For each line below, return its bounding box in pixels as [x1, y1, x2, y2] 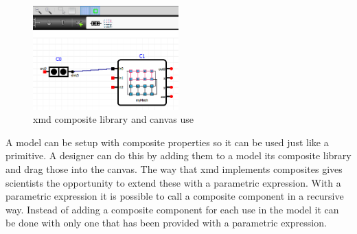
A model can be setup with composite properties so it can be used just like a [5, 134, 329, 149]
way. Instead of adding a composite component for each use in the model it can [5, 202, 339, 216]
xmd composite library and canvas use [33, 112, 194, 126]
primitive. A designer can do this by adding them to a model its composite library [5, 148, 352, 163]
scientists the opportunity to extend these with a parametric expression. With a [5, 175, 341, 189]
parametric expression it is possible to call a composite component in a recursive [5, 189, 344, 203]
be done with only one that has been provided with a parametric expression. [5, 215, 327, 230]
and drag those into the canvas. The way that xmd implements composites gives [5, 162, 343, 176]
